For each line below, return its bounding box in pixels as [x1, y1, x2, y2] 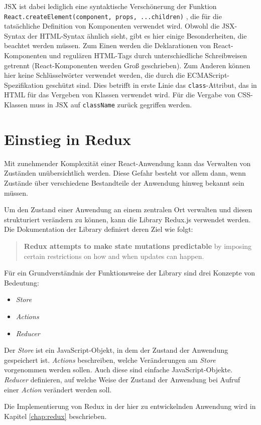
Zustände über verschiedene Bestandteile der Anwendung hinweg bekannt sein [4, 178, 244, 188]
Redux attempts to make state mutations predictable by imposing [24, 241, 252, 251]
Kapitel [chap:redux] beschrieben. [4, 410, 107, 421]
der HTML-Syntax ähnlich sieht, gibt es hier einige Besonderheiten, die [28, 30, 247, 41]
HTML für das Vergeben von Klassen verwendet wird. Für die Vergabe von [4, 89, 235, 100]
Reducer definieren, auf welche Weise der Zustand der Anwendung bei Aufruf [4, 374, 240, 384]
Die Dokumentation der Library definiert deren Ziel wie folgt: [4, 224, 193, 234]
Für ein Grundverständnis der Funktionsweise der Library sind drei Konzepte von [4, 267, 255, 278]
